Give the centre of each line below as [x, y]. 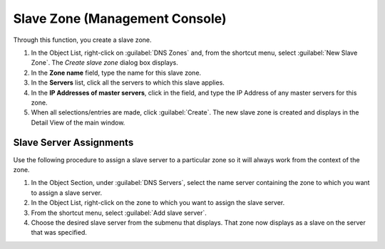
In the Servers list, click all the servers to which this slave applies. [128, 83]
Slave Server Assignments [73, 143]
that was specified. [59, 233]
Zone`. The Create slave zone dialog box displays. [104, 63]
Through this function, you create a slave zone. [83, 40]
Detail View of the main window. [78, 122]
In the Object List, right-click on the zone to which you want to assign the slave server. [158, 203]
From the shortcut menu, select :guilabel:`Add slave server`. [119, 213]
